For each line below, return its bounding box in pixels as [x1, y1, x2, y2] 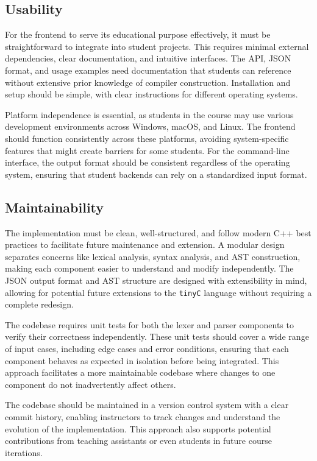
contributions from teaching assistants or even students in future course [5, 434, 272, 447]
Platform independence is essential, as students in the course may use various [5, 108, 294, 121]
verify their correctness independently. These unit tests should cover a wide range [5, 330, 309, 343]
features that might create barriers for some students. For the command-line [5, 144, 290, 157]
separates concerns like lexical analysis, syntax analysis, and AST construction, [5, 250, 301, 262]
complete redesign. [5, 298, 74, 311]
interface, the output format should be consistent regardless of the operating [5, 156, 290, 169]
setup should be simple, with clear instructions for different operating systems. [5, 88, 298, 100]
